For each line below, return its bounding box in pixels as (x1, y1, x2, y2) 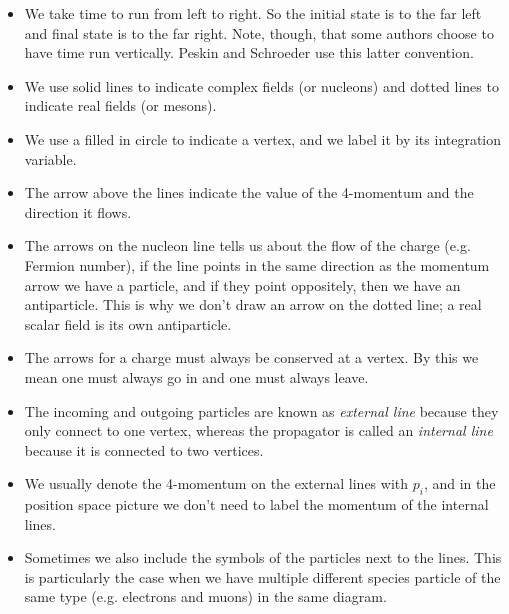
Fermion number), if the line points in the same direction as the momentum (24, 254, 490, 275)
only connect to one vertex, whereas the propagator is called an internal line (24, 420, 493, 441)
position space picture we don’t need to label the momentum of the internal (24, 494, 489, 515)
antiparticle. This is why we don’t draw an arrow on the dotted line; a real (24, 294, 482, 315)
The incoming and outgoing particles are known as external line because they (24, 400, 499, 421)
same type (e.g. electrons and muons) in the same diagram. (24, 586, 387, 607)
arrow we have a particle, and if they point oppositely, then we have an (24, 274, 461, 295)
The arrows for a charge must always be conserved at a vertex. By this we (24, 347, 479, 368)
